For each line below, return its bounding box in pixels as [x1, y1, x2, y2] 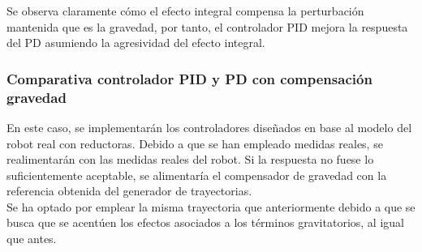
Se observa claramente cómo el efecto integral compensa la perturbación [6, 2, 364, 19]
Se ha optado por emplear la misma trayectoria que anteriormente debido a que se [6, 198, 416, 215]
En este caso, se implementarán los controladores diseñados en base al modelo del [6, 118, 412, 135]
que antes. [6, 230, 57, 247]
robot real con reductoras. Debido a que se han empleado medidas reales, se [6, 135, 383, 152]
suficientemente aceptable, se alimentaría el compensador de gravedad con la [6, 166, 387, 183]
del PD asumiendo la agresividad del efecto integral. [6, 34, 265, 51]
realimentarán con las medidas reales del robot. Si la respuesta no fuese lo [6, 151, 374, 168]
